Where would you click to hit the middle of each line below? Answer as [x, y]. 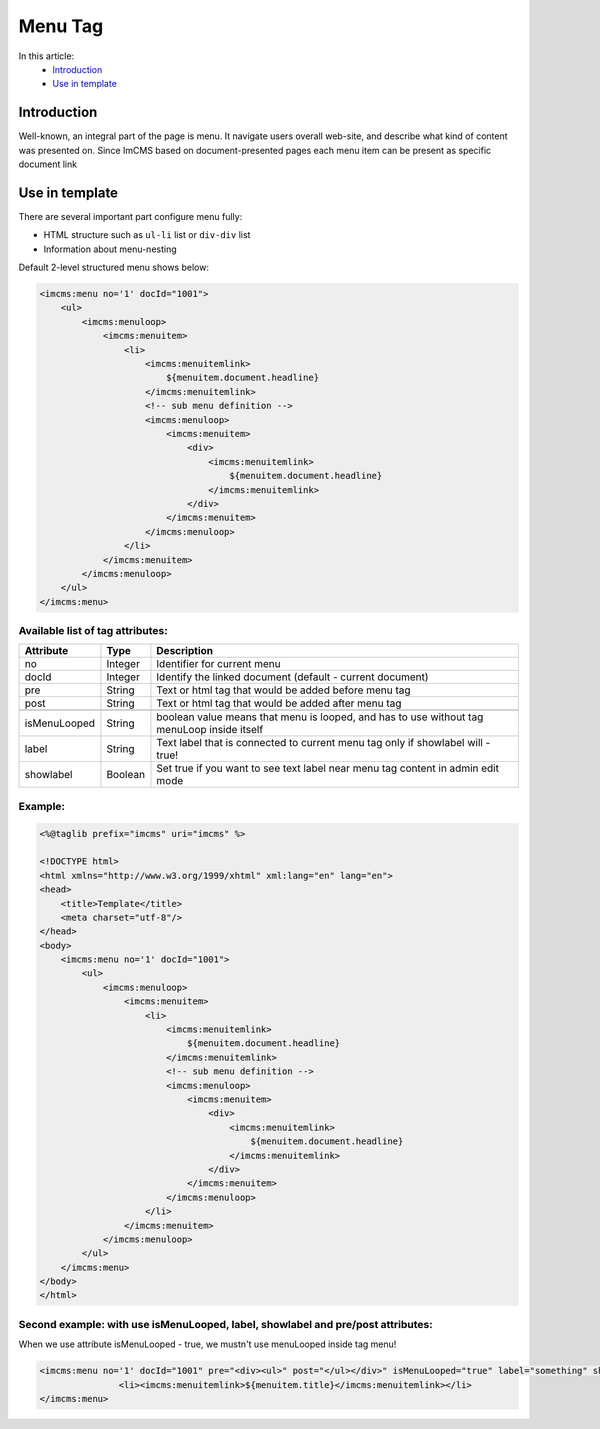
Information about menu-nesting [110, 249]
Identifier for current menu [218, 664]
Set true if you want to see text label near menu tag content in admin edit [328, 768]
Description [185, 651]
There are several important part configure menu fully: [130, 216]
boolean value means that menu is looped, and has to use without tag [320, 717]
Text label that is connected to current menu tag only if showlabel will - [323, 743]
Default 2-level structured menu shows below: [114, 267]
